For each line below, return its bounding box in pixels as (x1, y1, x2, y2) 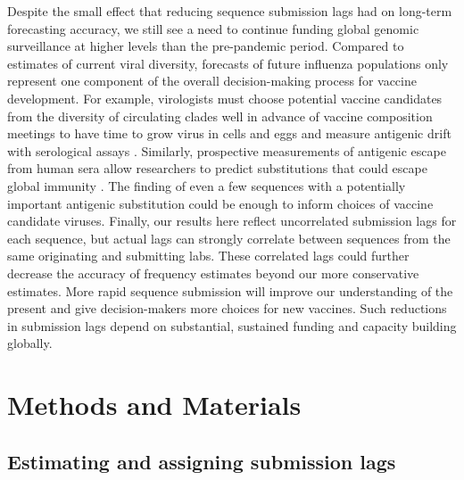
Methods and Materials (7, 386, 302, 423)
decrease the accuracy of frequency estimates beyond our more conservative (7, 263, 419, 282)
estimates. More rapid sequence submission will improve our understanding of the (7, 281, 453, 300)
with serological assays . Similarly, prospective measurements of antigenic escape (7, 141, 446, 160)
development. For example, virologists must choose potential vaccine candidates (7, 88, 443, 107)
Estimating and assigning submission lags (7, 447, 396, 475)
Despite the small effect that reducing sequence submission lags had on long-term (7, 2, 452, 20)
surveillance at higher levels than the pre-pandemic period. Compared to (7, 37, 404, 55)
